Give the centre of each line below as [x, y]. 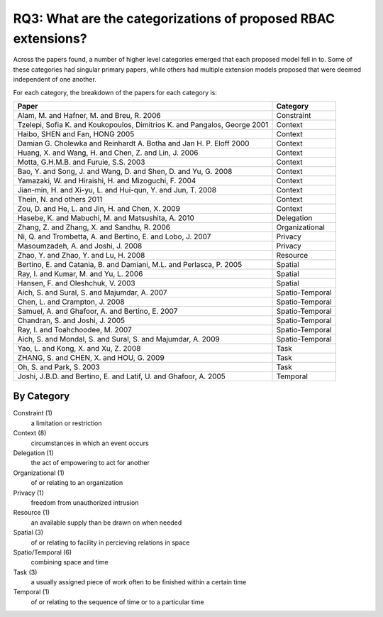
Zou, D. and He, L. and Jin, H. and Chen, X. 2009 [99, 208]
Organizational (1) [39, 473]
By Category [41, 397]
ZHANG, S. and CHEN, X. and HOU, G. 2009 [91, 357]
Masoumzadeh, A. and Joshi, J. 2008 [80, 246]
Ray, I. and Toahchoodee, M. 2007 [75, 329]
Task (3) [25, 572]
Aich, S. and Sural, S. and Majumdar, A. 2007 [92, 293]
